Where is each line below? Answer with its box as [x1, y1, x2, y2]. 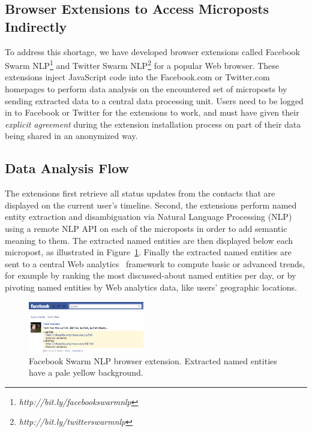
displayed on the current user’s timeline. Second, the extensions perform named [5, 198, 297, 211]
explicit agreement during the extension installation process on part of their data [5, 117, 301, 130]
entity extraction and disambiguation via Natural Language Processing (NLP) [5, 210, 292, 223]
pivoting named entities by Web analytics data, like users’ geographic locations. [5, 280, 297, 293]
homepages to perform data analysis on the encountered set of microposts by [5, 83, 287, 95]
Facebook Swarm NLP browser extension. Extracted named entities [29, 354, 277, 367]
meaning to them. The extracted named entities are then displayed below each [5, 234, 293, 246]
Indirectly [5, 17, 67, 35]
